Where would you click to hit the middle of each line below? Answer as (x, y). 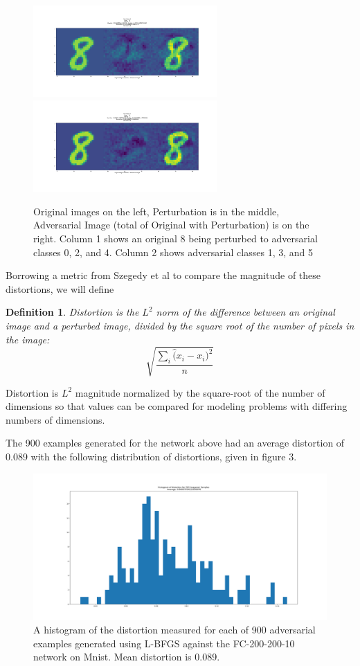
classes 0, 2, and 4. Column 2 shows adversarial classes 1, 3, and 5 (173, 252)
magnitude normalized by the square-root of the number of (200, 392)
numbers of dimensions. (55, 419)
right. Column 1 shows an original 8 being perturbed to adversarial (175, 238)
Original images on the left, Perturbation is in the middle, (156, 211)
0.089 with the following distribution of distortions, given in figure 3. (151, 457)
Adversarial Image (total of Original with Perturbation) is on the (171, 225)
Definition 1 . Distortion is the (72, 312)
